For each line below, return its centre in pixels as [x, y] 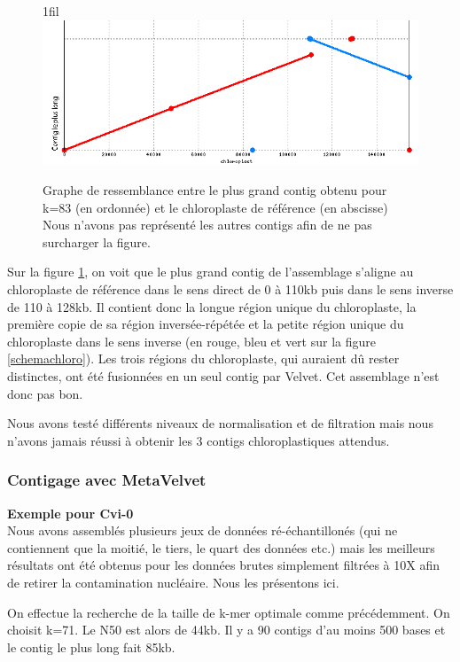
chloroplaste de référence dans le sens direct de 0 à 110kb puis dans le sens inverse [230, 288]
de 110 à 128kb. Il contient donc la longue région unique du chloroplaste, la [212, 306]
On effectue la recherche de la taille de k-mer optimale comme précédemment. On [229, 612]
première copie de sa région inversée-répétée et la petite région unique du [206, 324]
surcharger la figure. [97, 241]
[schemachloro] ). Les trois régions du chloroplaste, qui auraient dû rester [203, 358]
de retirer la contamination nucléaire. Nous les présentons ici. [173, 582]
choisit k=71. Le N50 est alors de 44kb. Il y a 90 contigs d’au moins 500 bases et [226, 630]
